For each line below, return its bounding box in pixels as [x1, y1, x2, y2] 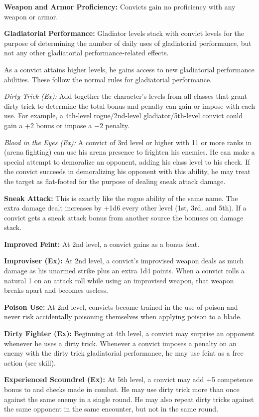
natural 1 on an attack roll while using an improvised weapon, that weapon [4, 275, 234, 285]
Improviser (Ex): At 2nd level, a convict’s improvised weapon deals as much [4, 255, 244, 266]
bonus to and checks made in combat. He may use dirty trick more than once [4, 384, 240, 394]
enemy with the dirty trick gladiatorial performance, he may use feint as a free [4, 348, 244, 358]
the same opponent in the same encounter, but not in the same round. [4, 404, 219, 414]
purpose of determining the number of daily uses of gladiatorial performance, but [4, 37, 252, 48]
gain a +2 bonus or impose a [4, 120, 92, 130]
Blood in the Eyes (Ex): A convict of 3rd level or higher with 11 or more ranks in [4, 137, 252, 147]
